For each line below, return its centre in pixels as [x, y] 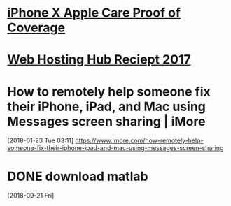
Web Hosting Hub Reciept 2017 [99, 60]
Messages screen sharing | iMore [106, 121]
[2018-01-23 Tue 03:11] [41, 140]
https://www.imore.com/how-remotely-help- [139, 140]
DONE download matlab [78, 176]
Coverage [36, 28]
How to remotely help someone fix [109, 91]
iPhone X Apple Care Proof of [94, 13]
